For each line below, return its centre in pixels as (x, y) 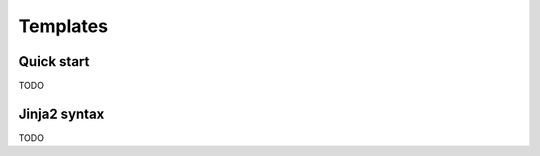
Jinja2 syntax (61, 113)
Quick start (54, 61)
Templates (63, 26)
